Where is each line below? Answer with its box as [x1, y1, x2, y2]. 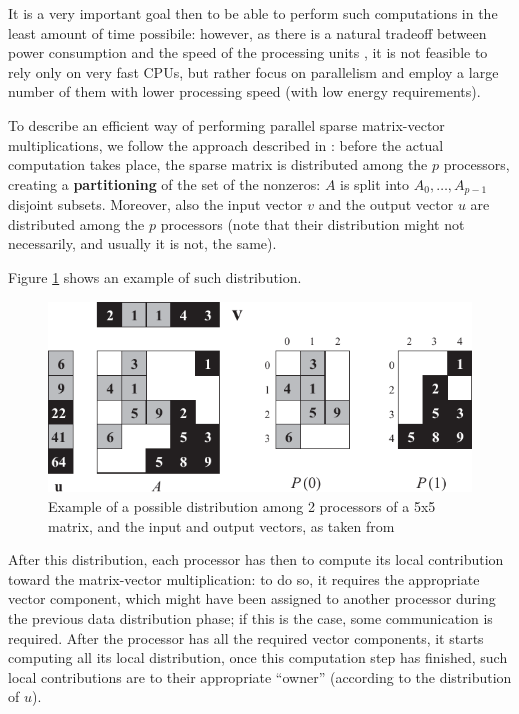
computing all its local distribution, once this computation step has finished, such [8, 647, 508, 668]
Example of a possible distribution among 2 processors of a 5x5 [48, 495, 436, 516]
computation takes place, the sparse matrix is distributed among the [8, 154, 428, 175]
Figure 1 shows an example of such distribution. [8, 266, 302, 287]
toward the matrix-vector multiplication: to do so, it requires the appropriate [8, 568, 480, 589]
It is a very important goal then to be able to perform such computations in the [8, 3, 498, 23]
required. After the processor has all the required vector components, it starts [8, 627, 484, 648]
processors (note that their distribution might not [160, 213, 465, 234]
